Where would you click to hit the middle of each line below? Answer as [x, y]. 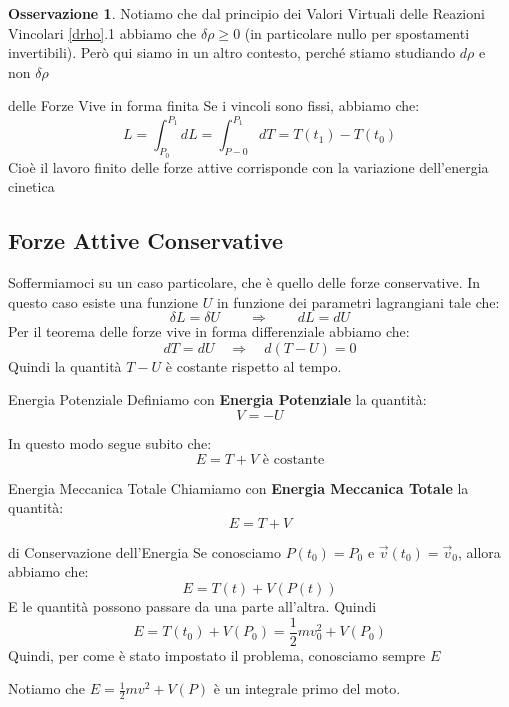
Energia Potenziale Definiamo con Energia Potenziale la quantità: [217, 399]
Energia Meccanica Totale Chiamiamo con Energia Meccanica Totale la [238, 487]
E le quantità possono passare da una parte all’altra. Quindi [192, 606]
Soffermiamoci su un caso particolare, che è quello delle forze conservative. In [244, 282]
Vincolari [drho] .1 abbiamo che [102, 32]
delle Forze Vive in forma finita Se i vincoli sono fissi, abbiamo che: [214, 105]
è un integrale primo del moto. [307, 688]
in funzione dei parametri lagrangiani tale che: [358, 301]
